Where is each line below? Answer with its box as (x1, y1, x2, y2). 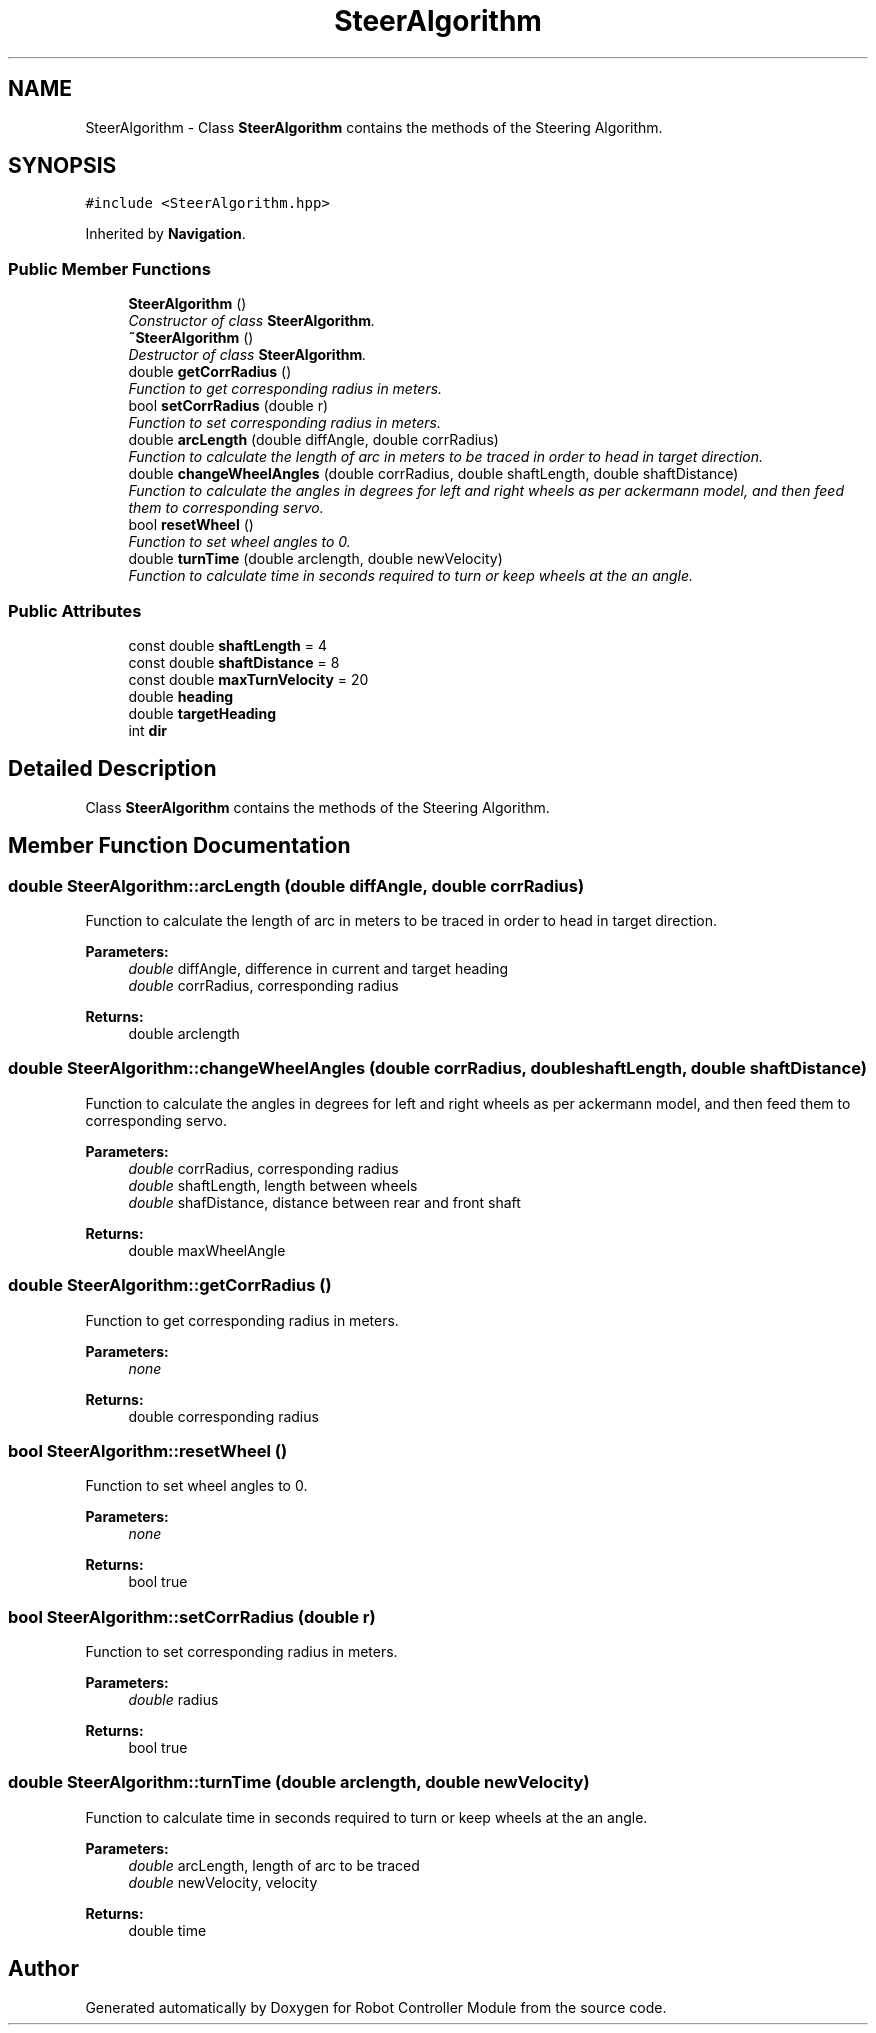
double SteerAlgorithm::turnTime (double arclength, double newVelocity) (8, 1772, 590, 1793)
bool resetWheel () (128, 516, 254, 534)
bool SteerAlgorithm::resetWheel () (8, 1440, 288, 1461)
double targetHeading (128, 704, 276, 722)
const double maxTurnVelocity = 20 (128, 670, 369, 688)
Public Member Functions (8, 258, 211, 279)
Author (8, 1956, 79, 1982)
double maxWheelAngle (128, 1241, 286, 1259)
